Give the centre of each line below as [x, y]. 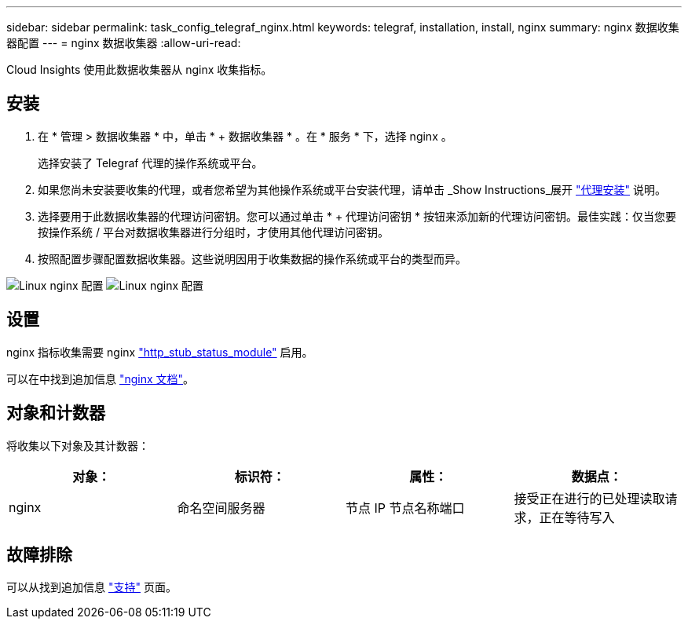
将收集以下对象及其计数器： [78, 445]
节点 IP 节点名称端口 [405, 508]
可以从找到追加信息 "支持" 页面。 [91, 587]
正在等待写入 [577, 517]
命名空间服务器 [221, 508]
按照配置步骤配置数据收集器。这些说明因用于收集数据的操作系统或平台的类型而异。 [252, 258]
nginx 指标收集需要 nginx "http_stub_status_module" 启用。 [160, 352]
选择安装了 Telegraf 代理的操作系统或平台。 [150, 163]
